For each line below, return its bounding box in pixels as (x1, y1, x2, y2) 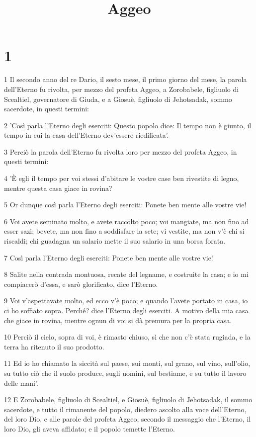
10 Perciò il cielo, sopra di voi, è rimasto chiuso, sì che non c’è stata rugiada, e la (4, 332, 251, 342)
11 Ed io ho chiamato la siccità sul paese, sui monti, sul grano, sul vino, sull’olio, (4, 358, 251, 368)
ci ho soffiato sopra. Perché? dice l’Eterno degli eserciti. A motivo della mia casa (4, 305, 249, 315)
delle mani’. (4, 377, 38, 388)
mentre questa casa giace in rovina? (4, 182, 112, 193)
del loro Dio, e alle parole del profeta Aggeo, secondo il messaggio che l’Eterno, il (4, 414, 251, 424)
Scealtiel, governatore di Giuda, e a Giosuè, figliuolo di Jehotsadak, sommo (4, 93, 232, 104)
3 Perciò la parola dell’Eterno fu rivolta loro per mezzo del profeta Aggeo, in (4, 146, 237, 157)
